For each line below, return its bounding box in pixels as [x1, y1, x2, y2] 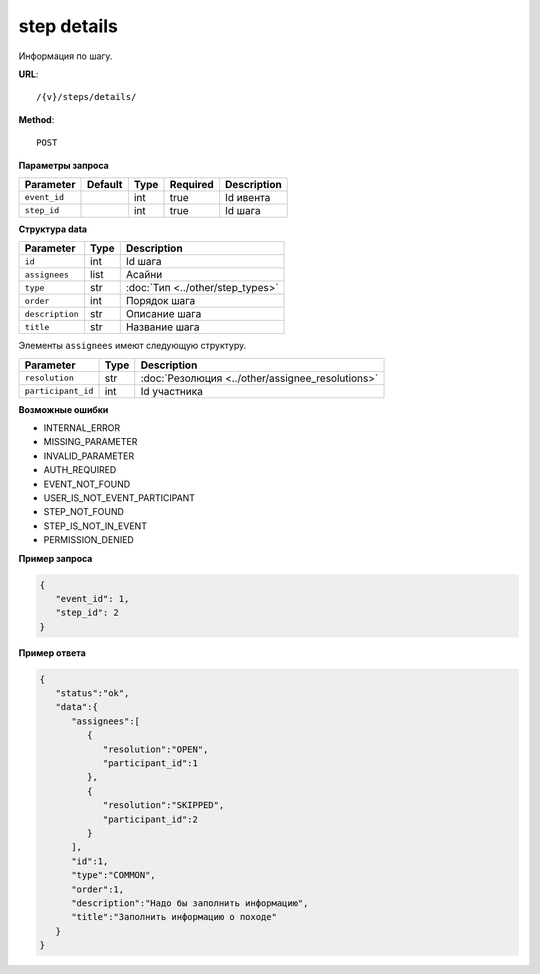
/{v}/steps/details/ [36, 91, 137, 103]
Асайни [125, 268, 163, 282]
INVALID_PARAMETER [43, 450, 135, 462]
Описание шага [125, 307, 202, 321]
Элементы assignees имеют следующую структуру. [18, 340, 247, 352]
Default [86, 177, 123, 191]
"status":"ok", [55, 688, 130, 699]
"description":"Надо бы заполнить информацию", [71, 897, 309, 909]
